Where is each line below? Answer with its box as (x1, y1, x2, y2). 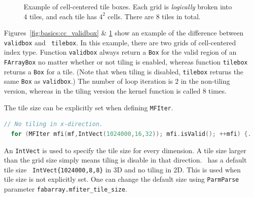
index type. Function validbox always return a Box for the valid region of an (4, 47, 237, 57)
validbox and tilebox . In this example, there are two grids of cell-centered (4, 37, 236, 47)
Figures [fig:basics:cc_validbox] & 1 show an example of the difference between (4, 28, 244, 38)
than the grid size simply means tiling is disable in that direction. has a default (4, 155, 247, 165)
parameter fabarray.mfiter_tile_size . (4, 184, 127, 194)
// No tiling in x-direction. (4, 121, 103, 128)
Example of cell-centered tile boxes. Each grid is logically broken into (24, 1, 232, 11)
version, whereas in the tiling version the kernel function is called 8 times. (4, 86, 227, 96)
